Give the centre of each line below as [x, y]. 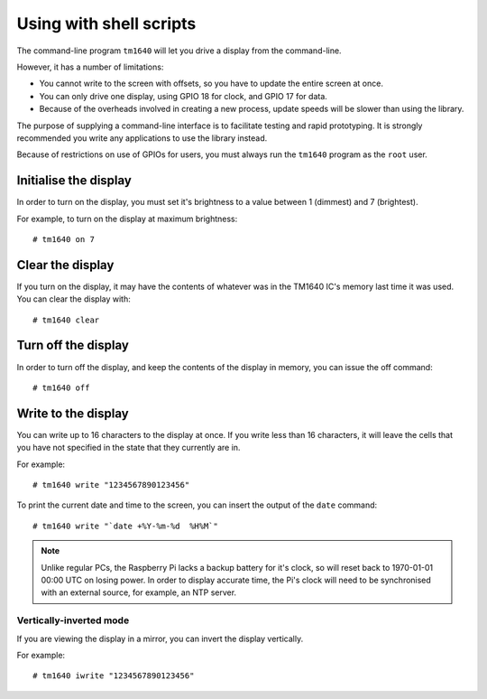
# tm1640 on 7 [64, 239]
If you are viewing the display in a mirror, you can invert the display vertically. [160, 638]
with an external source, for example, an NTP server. [139, 592]
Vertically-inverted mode [73, 620]
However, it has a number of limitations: [90, 67]
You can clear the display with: [74, 299]
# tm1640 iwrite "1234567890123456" [114, 676]
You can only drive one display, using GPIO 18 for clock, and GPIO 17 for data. [184, 96]
